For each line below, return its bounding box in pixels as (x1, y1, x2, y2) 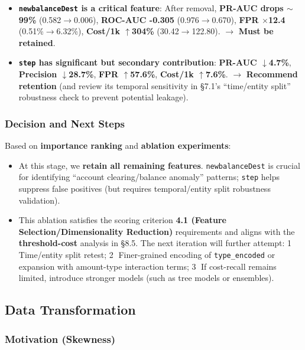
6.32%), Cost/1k (56, 25, 120, 37)
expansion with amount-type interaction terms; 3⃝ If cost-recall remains (18, 260, 277, 272)
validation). (18, 194, 60, 206)
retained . (18, 36, 56, 48)
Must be (238, 25, 274, 37)
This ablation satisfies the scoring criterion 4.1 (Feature (18, 214, 226, 226)
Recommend (246, 68, 298, 80)
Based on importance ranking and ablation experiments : (5, 139, 231, 152)
